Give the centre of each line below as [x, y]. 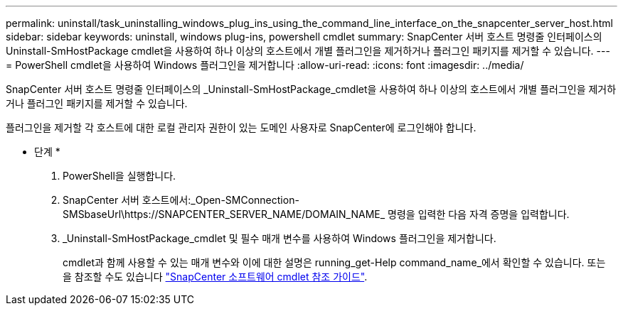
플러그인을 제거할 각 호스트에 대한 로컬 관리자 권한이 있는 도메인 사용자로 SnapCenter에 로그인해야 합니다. [241, 127]
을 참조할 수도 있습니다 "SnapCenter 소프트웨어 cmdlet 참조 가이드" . [215, 277]
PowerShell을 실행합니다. [119, 176]
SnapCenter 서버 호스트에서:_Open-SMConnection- [181, 200]
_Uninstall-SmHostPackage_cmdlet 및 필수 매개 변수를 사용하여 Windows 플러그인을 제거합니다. [279, 238]
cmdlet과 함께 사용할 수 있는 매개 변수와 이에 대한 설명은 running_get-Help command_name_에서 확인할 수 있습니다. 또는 [334, 262]
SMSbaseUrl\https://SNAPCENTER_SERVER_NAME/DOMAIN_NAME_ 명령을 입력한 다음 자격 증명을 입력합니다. [316, 214]
